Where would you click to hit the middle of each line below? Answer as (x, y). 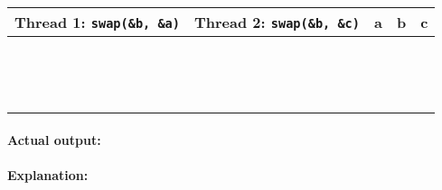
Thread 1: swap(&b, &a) (97, 22)
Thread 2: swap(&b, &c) (277, 22)
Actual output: (54, 139)
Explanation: (48, 174)
